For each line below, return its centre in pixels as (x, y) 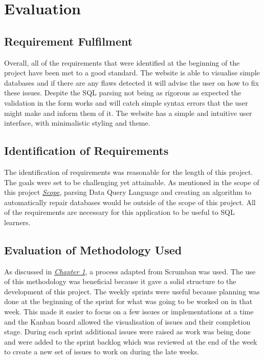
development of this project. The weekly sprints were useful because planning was (132, 291)
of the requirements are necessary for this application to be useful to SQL (119, 212)
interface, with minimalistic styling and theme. (77, 123)
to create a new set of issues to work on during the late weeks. (102, 352)
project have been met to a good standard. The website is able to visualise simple (132, 73)
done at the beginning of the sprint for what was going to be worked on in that (128, 301)
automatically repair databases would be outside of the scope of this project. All (130, 202)
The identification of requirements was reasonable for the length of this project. (129, 172)
